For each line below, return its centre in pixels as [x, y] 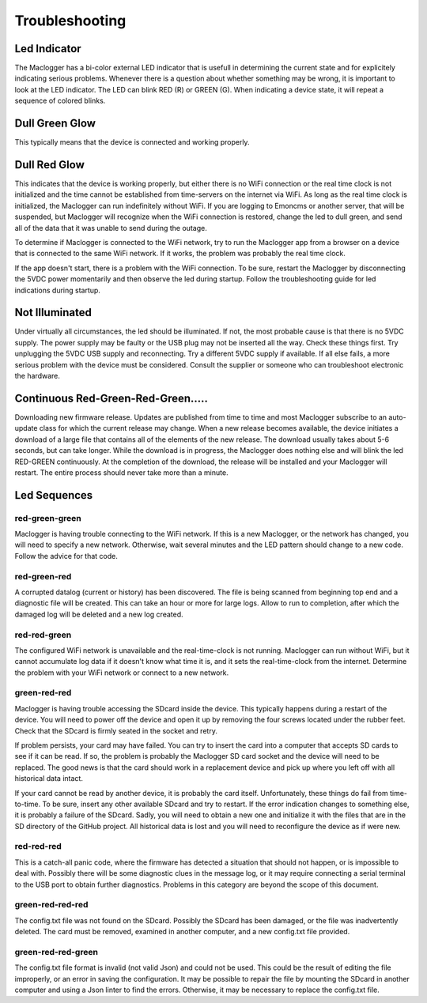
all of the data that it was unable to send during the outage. [111, 228]
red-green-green [48, 518]
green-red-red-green [57, 952]
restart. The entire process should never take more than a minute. [121, 472]
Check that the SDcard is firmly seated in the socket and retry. [116, 730]
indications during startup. [57, 290]
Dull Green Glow [55, 124]
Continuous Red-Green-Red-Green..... [111, 398]
